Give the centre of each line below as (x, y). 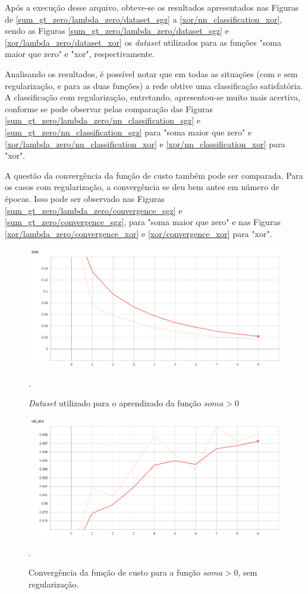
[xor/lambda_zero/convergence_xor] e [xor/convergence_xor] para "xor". (139, 233)
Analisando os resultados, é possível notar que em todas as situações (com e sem (151, 73)
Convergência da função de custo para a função (115, 572)
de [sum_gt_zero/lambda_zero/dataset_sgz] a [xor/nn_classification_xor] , (144, 19)
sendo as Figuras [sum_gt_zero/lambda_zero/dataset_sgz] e (117, 31)
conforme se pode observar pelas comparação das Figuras (109, 108)
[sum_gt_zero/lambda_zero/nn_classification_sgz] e (103, 120)
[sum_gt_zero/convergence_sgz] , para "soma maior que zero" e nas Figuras (143, 222)
